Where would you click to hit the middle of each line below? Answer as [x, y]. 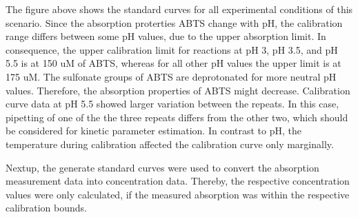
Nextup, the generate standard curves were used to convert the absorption [162, 167]
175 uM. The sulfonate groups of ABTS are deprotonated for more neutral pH [171, 76]
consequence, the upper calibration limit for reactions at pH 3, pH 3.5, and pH [172, 49]
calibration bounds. [46, 208]
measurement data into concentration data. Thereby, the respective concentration [178, 181]
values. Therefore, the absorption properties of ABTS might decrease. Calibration [178, 90]
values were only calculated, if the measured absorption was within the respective [178, 194]
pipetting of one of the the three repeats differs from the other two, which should [177, 117]
